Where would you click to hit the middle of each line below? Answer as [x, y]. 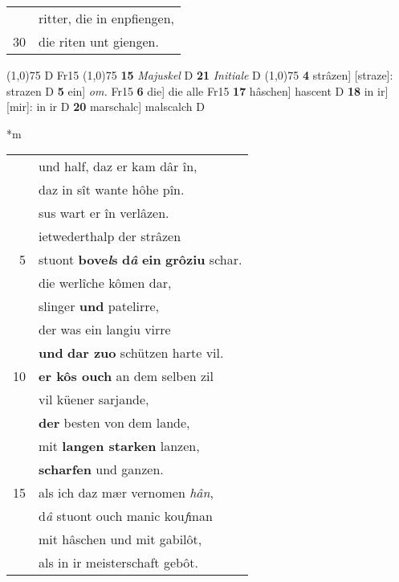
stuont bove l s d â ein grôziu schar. [140, 260]
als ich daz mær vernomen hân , [126, 493]
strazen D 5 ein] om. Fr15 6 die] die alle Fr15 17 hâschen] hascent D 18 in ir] [197, 90]
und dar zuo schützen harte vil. [131, 353]
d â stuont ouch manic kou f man [126, 516]
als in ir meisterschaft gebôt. [119, 563]
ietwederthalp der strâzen [110, 236]
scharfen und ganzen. [101, 469]
